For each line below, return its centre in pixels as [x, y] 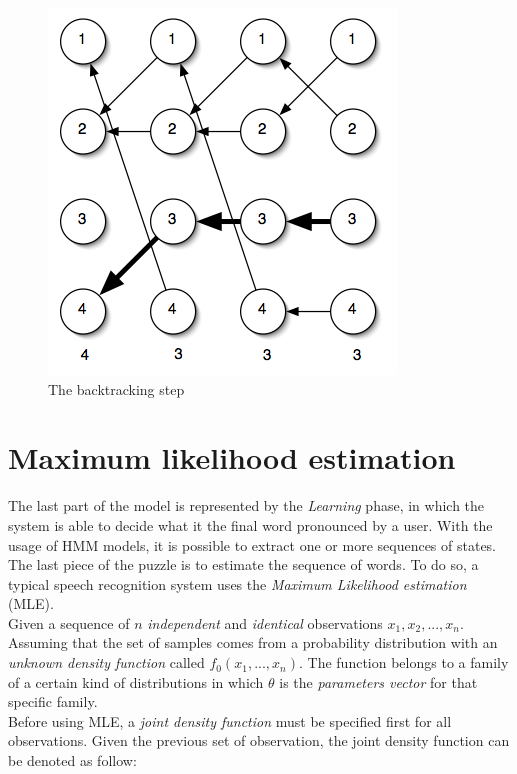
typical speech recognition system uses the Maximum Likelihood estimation [237, 583]
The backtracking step [116, 388]
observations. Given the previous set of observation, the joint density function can [259, 740]
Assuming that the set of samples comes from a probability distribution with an [253, 642]
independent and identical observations [265, 622]
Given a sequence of [69, 622]
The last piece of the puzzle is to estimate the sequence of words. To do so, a [243, 564]
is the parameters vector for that [378, 681]
